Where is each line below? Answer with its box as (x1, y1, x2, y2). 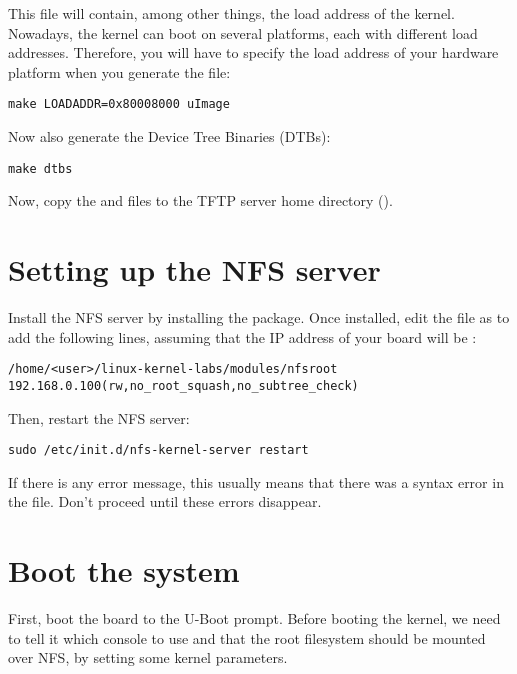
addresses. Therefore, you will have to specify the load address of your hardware (8, 42, 499, 63)
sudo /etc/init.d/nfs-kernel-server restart (8, 443, 309, 458)
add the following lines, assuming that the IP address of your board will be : (8, 326, 477, 347)
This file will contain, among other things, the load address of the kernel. (8, 3, 455, 23)
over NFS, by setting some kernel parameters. (8, 647, 288, 668)
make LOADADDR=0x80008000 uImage (8, 97, 230, 112)
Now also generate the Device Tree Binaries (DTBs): (8, 126, 331, 147)
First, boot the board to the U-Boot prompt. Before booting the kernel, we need (8, 608, 501, 629)
